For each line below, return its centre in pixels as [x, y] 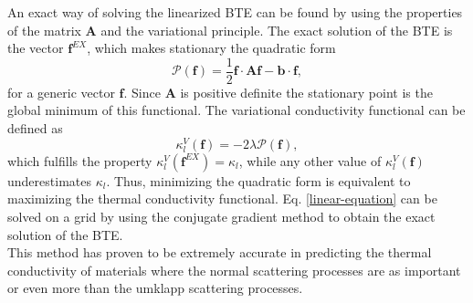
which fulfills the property [80, 160]
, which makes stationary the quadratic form [211, 48]
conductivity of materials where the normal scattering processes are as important [234, 270]
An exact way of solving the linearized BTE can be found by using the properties [235, 12]
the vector [36, 48]
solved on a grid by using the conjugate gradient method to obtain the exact [221, 217]
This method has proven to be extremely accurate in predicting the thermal [220, 252]
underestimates [49, 180]
